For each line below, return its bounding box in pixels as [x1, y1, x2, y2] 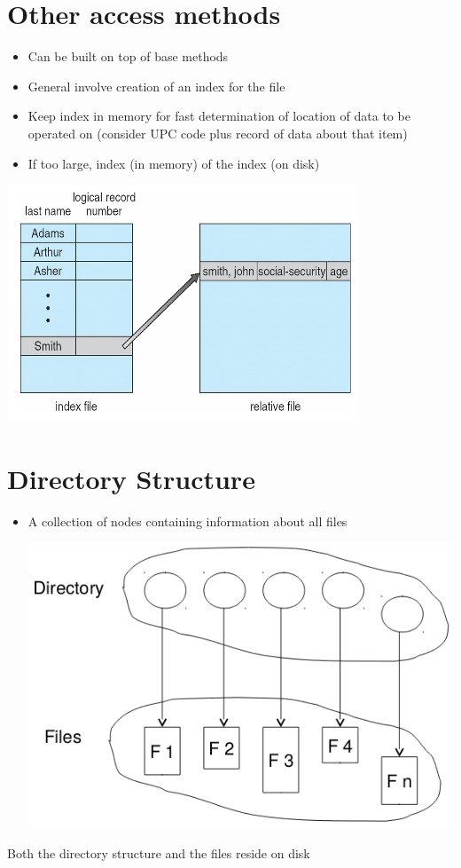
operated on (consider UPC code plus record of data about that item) [27, 123, 408, 142]
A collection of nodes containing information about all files [27, 511, 348, 530]
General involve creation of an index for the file [27, 76, 285, 95]
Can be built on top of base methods [27, 47, 229, 66]
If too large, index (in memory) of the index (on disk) [27, 154, 320, 172]
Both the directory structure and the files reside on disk [7, 843, 310, 862]
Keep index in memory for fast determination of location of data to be [27, 107, 410, 125]
